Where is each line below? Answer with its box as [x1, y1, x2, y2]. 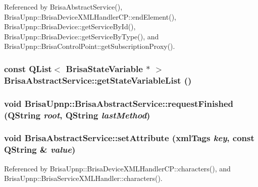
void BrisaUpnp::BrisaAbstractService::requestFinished [4, 97, 234, 109]
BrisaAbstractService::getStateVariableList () [4, 74, 192, 86]
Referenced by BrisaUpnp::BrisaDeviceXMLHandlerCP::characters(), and [4, 163, 231, 173]
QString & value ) [4, 143, 76, 156]
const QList [4, 62, 52, 75]
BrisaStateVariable [66, 62, 143, 75]
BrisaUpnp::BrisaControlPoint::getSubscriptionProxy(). [4, 41, 175, 51]
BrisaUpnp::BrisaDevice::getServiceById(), [4, 21, 136, 32]
